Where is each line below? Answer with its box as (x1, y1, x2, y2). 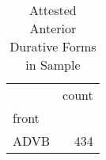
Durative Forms (9, 37, 97, 55)
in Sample (25, 55, 81, 74)
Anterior (29, 19, 77, 37)
